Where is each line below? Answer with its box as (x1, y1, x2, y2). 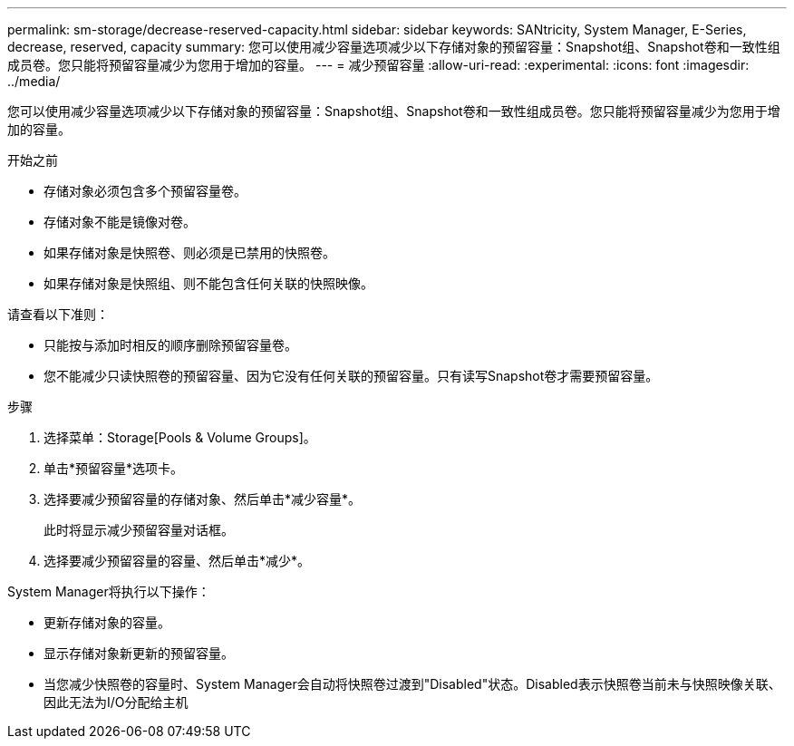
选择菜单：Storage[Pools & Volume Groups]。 (44, 430, 316, 445)
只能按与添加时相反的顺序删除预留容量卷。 (44, 337, 297, 353)
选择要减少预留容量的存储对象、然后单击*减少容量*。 (44, 491, 362, 507)
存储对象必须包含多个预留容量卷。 (44, 183, 247, 199)
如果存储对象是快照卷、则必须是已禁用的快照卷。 (44, 245, 335, 260)
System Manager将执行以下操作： (7, 584, 210, 599)
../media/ (7, 73, 61, 89)
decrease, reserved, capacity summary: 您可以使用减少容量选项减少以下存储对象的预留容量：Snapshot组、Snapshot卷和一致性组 (7, 39, 780, 54)
